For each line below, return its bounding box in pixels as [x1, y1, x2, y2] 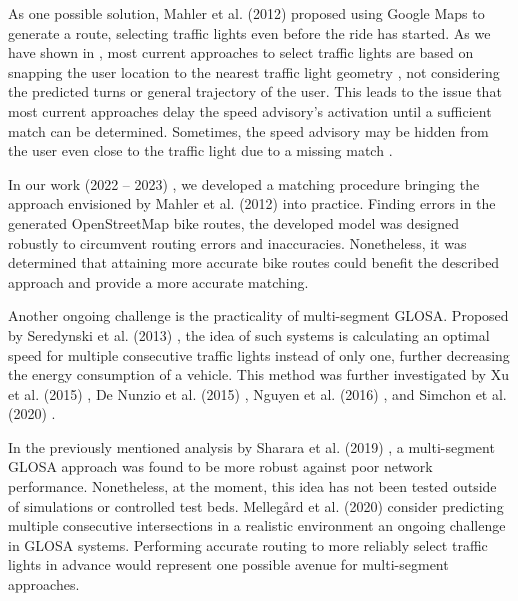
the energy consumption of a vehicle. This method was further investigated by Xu [8, 364, 509, 385]
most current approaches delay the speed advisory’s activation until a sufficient [8, 100, 492, 121]
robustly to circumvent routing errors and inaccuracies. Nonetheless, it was [8, 232, 467, 253]
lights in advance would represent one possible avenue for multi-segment [8, 554, 449, 575]
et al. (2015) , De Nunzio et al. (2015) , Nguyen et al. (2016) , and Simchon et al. [8, 383, 507, 404]
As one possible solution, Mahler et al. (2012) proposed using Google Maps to [8, 3, 485, 23]
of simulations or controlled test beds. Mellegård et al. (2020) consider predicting [8, 495, 504, 516]
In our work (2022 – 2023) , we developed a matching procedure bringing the [8, 173, 480, 194]
